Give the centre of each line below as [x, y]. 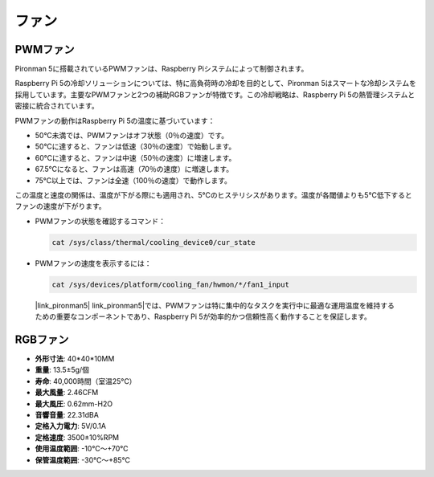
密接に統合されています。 [57, 106]
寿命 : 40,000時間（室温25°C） [86, 381]
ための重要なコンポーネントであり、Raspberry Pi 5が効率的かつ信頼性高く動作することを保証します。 [203, 316]
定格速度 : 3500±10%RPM [77, 437]
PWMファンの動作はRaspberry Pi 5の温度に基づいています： [115, 120]
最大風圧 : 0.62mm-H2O [74, 404]
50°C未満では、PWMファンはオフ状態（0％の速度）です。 [132, 136]
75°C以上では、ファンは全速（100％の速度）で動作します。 [133, 180]
